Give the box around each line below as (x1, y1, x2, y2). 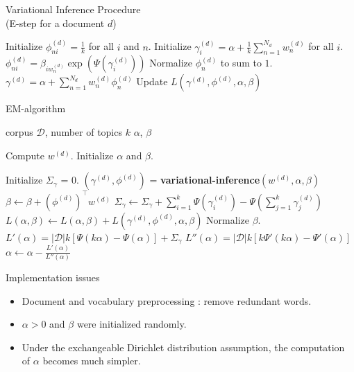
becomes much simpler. (42, 353, 141, 368)
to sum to (220, 55, 262, 70)
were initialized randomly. (76, 317, 187, 331)
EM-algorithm (6, 101, 66, 116)
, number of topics (44, 125, 122, 139)
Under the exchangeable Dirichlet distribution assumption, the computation (22, 339, 345, 354)
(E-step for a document (6, 15, 105, 30)
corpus (6, 125, 33, 139)
